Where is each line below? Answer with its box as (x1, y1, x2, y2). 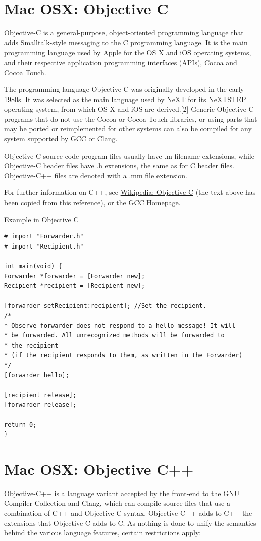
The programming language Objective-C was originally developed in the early (4, 84, 244, 94)
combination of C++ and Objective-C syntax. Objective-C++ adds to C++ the (4, 508, 252, 518)
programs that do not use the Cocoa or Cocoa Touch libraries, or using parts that (4, 113, 257, 124)
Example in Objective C (4, 214, 79, 224)
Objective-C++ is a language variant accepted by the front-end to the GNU (4, 487, 240, 498)
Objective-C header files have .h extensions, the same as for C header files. (4, 160, 234, 171)
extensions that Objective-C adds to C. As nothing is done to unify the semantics (4, 517, 256, 528)
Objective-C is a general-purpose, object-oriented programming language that (4, 27, 244, 38)
